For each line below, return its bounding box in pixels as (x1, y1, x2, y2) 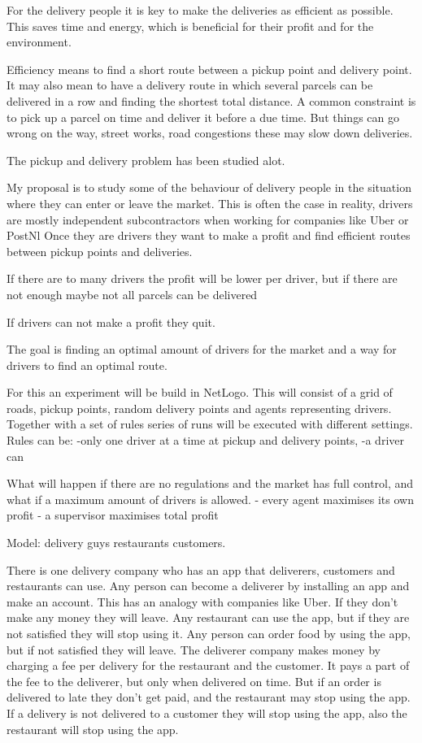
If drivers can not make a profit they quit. (7, 313, 215, 330)
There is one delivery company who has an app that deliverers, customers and (7, 561, 395, 578)
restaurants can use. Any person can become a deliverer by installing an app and (7, 577, 410, 594)
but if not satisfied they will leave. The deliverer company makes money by (7, 641, 381, 658)
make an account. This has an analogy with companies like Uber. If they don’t (7, 593, 398, 610)
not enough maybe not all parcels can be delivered (7, 285, 258, 302)
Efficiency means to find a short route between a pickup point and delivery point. (7, 60, 412, 77)
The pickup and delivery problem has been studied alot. (7, 151, 285, 168)
